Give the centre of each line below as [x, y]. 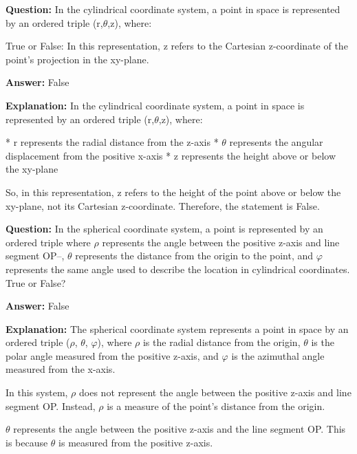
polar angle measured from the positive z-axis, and [112, 355]
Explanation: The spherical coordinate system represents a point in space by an [177, 328]
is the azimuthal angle [278, 355]
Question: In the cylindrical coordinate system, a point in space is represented [173, 9]
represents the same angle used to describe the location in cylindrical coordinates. [178, 269]
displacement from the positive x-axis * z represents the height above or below [171, 155]
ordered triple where [48, 242]
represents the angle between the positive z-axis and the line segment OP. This [180, 429]
